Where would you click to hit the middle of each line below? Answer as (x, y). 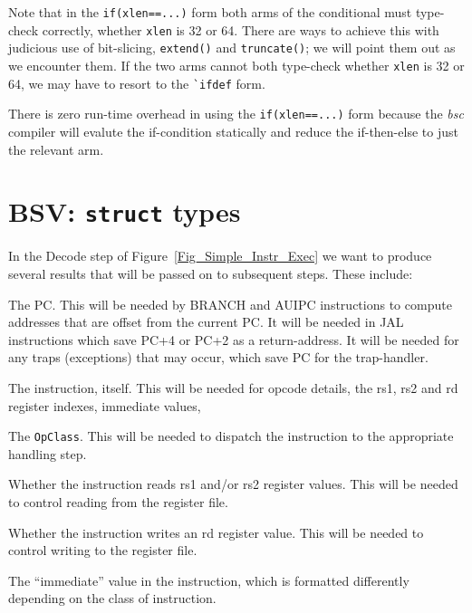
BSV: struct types (125, 211)
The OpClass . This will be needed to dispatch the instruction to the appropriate (231, 436)
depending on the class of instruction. (112, 598)
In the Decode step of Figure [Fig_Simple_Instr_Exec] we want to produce (220, 256)
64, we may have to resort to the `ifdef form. (137, 83)
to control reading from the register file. (118, 501)
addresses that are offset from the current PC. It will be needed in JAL (206, 322)
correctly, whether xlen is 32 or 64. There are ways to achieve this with (241, 29)
